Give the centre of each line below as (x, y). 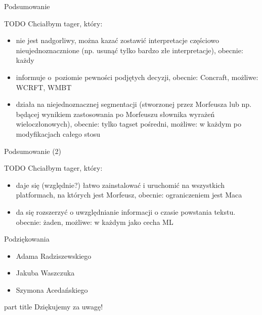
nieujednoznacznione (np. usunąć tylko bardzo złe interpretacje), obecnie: (129, 50)
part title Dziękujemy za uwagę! (54, 307)
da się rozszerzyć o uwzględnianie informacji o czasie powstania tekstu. (126, 211)
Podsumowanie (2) (33, 151)
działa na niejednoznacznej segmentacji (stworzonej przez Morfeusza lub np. (134, 104)
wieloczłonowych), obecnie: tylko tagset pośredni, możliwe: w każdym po (128, 124)
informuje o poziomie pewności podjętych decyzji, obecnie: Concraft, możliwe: (137, 77)
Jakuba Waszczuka (45, 273)
